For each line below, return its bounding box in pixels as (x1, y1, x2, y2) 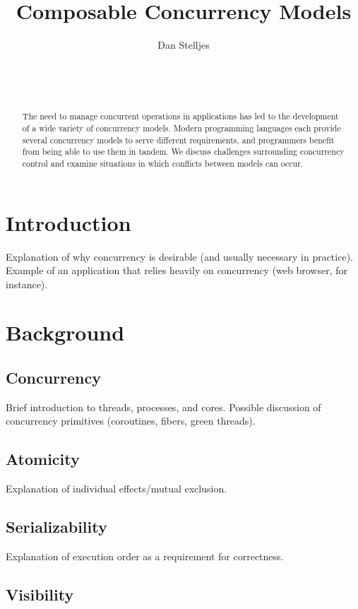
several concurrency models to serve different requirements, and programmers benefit (22, 134, 335, 146)
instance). (6, 276, 48, 291)
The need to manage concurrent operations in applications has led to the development (22, 110, 339, 122)
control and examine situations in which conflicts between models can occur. (22, 157, 304, 169)
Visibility (6, 584, 74, 605)
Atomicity (6, 448, 80, 470)
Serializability (6, 516, 107, 538)
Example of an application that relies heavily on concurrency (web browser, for (6, 263, 347, 278)
